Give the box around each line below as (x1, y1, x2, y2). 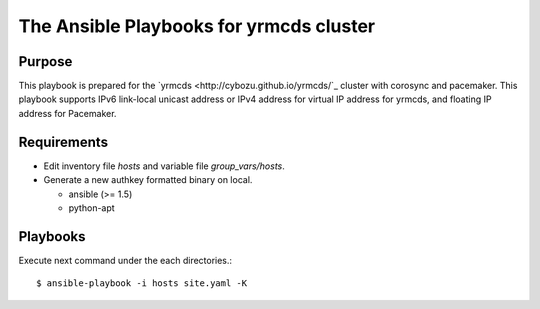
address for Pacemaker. (18, 107, 117, 119)
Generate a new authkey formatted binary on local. (43, 174, 253, 186)
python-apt (68, 201, 115, 214)
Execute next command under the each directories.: (18, 254, 233, 266)
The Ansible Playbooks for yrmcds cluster (18, 15, 376, 37)
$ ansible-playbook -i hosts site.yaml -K (36, 278, 248, 289)
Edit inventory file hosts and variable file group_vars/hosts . (43, 160, 285, 172)
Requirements (18, 133, 109, 150)
